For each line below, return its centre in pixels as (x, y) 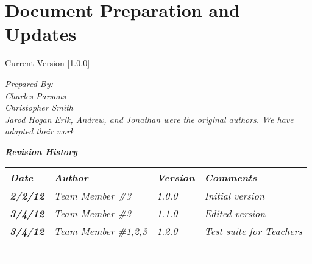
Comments (231, 178)
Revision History (41, 151)
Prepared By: (29, 83)
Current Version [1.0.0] (48, 63)
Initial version (234, 196)
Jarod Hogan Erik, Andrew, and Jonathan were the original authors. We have (149, 119)
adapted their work (40, 131)
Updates (41, 34)
